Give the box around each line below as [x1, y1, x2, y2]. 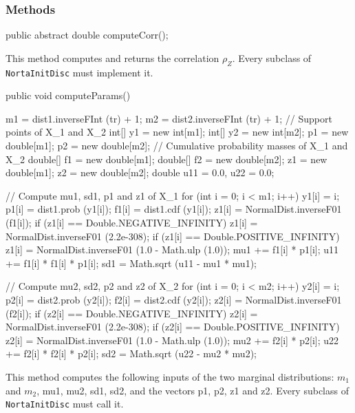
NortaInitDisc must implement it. [6, 65, 153, 79]
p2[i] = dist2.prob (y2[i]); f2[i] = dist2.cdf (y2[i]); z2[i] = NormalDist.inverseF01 [6, 292, 342, 306]
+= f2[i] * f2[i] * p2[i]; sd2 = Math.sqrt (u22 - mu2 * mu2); [6, 346, 257, 361]
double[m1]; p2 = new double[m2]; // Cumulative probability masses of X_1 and [6, 138, 348, 153]
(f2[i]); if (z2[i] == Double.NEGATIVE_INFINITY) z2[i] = [6, 306, 258, 320]
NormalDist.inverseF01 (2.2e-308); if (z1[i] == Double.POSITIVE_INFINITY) [6, 229, 340, 243]
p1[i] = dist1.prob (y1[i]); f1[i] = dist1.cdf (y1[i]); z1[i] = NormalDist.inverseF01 [6, 202, 342, 216]
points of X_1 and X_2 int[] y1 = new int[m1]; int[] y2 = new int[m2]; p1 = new [6, 125, 349, 139]
